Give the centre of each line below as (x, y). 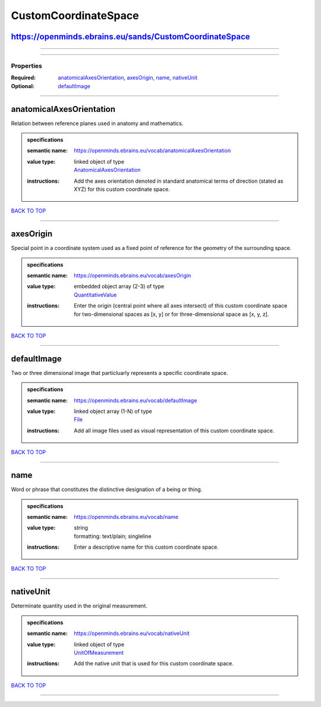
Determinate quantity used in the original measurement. (79, 606)
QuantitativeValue (95, 295)
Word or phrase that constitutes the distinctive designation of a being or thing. (107, 489)
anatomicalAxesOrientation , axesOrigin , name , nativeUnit (128, 78)
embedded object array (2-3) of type (119, 286)
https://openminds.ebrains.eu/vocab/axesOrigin (133, 276)
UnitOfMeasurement (99, 652)
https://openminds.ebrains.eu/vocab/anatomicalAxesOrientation (152, 151)
